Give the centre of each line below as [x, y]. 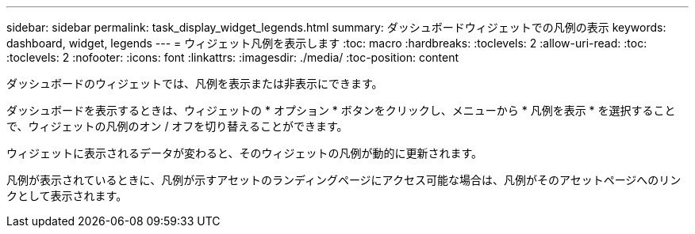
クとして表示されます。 [67, 196]
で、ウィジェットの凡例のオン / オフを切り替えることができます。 [177, 126]
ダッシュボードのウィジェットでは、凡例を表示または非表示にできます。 [195, 83]
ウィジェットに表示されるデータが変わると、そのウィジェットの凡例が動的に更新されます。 [245, 153]
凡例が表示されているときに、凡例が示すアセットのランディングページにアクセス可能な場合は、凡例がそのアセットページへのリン [344, 180]
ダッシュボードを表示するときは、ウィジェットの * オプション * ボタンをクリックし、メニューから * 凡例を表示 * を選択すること [341, 110]
